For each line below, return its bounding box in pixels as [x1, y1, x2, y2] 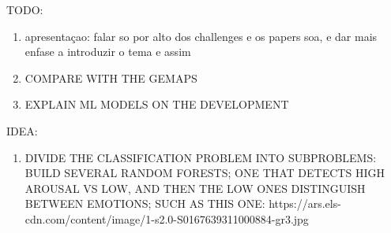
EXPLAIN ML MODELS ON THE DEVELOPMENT [24, 96, 289, 113]
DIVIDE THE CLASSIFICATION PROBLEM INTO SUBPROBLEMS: [24, 149, 377, 165]
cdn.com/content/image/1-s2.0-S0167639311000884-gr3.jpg [24, 210, 309, 227]
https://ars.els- [269, 195, 341, 212]
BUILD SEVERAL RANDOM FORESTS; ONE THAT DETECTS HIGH [24, 165, 385, 181]
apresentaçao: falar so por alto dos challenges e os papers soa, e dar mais [24, 28, 378, 44]
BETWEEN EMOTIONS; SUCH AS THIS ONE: [24, 195, 265, 212]
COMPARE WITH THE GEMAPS [24, 69, 197, 86]
